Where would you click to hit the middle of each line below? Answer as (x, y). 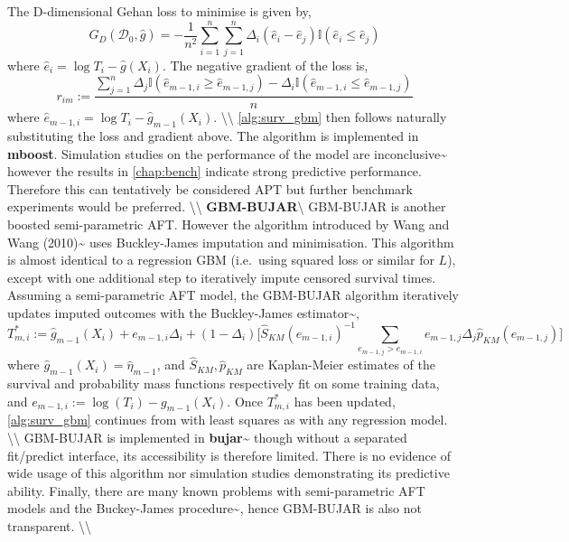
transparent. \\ (50, 525)
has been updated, (345, 401)
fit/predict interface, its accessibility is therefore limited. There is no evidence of (229, 455)
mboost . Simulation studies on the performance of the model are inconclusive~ (228, 153)
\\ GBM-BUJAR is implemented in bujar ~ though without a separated (207, 437)
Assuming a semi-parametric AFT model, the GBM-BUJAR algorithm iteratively (233, 295)
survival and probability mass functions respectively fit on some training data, (224, 383)
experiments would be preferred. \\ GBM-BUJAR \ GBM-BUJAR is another (227, 206)
